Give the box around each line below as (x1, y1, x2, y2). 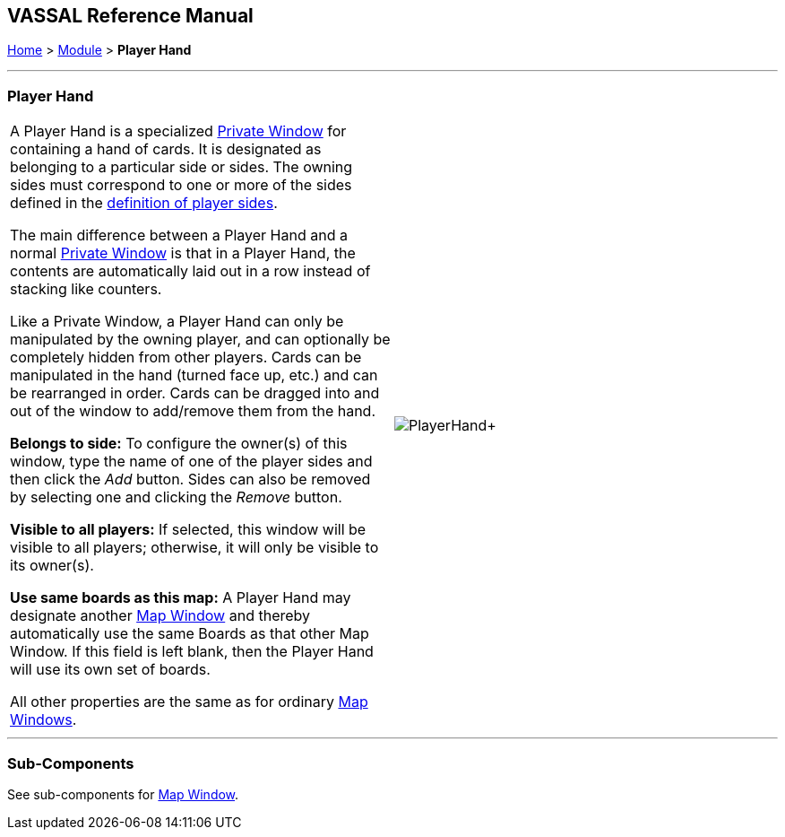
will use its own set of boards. (10, 660, 211, 679)
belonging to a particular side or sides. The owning (10, 158, 353, 177)
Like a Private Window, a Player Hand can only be (10, 312, 344, 331)
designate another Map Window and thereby (10, 606, 311, 625)
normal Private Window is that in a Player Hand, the (10, 244, 356, 263)
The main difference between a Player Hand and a (10, 226, 348, 245)
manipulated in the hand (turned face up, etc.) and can (10, 366, 378, 385)
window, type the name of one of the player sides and (10, 452, 373, 471)
